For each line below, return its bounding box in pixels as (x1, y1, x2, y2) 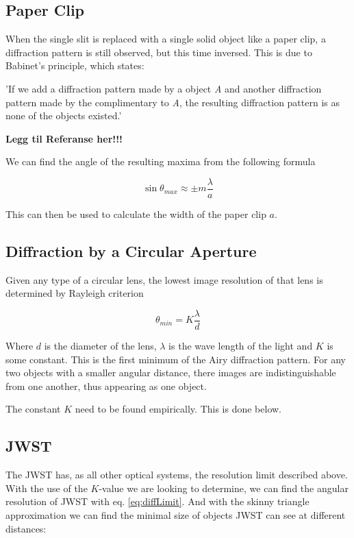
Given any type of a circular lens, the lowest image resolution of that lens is (5, 272, 323, 286)
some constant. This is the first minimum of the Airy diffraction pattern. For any (5, 352, 346, 366)
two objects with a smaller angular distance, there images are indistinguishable (5, 365, 336, 380)
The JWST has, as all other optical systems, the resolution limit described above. (5, 467, 348, 482)
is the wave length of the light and (168, 339, 313, 353)
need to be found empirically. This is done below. (75, 402, 281, 416)
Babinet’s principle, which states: (5, 58, 144, 73)
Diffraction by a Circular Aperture (5, 241, 257, 261)
